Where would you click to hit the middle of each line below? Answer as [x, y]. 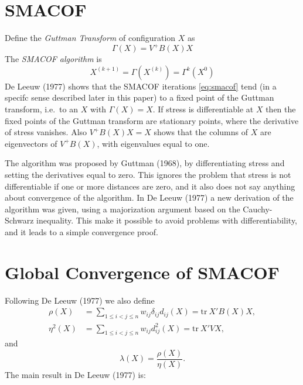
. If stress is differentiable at [203, 109]
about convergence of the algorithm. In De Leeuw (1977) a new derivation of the [149, 197]
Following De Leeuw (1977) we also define [80, 300]
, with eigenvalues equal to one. [153, 143]
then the [281, 109]
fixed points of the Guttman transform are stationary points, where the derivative [152, 120]
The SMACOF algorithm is [53, 59]
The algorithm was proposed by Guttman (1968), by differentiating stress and [145, 163]
